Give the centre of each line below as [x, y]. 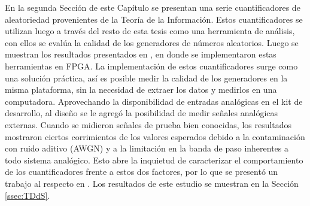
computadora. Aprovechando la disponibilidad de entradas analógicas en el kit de [154, 101]
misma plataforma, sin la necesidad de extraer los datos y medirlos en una [141, 90]
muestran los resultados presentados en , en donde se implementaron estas [141, 54]
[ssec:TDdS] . [28, 195]
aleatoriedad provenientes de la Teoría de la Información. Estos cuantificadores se [154, 19]
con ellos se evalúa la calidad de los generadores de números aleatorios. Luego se [152, 42]
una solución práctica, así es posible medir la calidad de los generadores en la [146, 78]
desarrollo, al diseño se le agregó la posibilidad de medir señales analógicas [142, 113]
